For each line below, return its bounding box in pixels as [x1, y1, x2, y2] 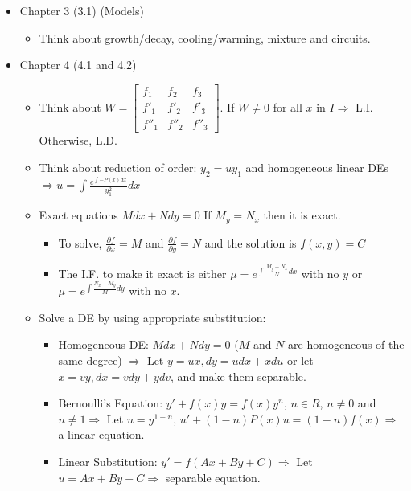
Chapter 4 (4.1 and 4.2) [19, 56, 137, 73]
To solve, [58, 234, 102, 251]
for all [273, 98, 302, 115]
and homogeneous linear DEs [245, 158, 389, 175]
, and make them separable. [170, 367, 306, 384]
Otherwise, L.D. [39, 132, 117, 149]
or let [286, 352, 314, 369]
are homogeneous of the [288, 336, 405, 353]
